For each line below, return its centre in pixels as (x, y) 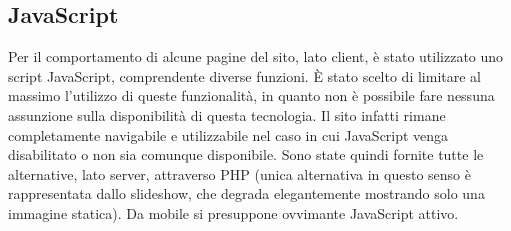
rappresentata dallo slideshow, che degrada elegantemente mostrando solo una (246, 193)
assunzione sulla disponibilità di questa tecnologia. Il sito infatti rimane (227, 114)
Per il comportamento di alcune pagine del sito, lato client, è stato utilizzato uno (256, 56)
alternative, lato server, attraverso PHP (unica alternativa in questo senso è (239, 173)
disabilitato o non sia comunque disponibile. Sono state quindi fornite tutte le (246, 154)
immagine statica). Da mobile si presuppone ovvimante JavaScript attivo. (233, 212)
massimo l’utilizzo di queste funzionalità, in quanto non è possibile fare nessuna (251, 95)
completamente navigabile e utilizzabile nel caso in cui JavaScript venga (228, 134)
